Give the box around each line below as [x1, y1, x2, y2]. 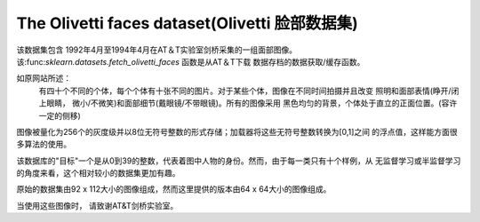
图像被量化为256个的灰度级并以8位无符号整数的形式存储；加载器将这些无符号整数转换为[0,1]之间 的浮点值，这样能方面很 [16, 126, 458, 137]
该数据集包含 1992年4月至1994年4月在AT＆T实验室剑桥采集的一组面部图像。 [16, 44, 298, 55]
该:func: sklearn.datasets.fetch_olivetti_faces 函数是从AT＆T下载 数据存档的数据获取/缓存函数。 [16, 56, 365, 67]
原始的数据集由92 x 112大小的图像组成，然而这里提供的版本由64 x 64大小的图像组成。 [16, 184, 332, 194]
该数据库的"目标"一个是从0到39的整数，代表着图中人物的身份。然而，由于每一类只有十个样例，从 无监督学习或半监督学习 [16, 155, 461, 166]
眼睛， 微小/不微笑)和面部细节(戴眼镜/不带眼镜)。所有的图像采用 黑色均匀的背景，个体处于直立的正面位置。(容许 [45, 98, 458, 108]
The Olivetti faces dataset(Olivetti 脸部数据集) [16, 13, 359, 33]
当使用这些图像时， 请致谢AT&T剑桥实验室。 [16, 200, 179, 210]
